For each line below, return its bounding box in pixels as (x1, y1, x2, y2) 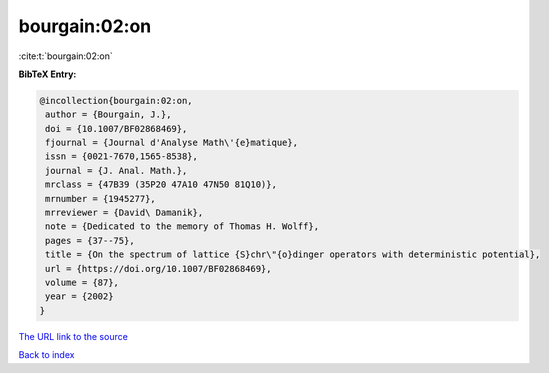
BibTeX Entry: (18, 68, 77, 80)
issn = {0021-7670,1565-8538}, (45, 151, 199, 162)
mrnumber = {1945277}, (45, 193, 157, 204)
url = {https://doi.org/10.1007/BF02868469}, (45, 263, 272, 274)
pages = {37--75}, (45, 235, 135, 246)
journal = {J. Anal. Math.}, (45, 165, 188, 176)
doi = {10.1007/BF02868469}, (45, 123, 188, 134)
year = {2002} (45, 291, 114, 302)
